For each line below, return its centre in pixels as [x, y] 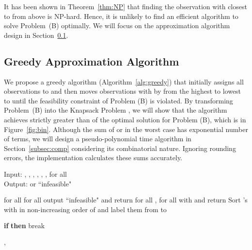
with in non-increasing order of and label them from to [85, 209]
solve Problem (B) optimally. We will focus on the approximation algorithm [117, 25]
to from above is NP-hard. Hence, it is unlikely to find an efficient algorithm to [121, 16]
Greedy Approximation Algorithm [92, 61]
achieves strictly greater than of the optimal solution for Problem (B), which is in [125, 119]
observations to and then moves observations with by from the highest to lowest [123, 91]
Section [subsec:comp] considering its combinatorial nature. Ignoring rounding [120, 148]
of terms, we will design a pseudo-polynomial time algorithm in [98, 139]
